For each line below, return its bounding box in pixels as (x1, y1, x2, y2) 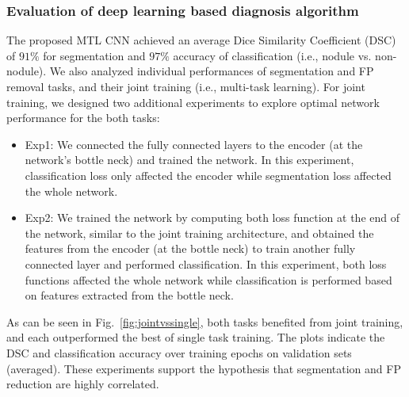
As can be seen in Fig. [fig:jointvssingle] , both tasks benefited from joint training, (6, 313, 403, 330)
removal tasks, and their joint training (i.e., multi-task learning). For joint (6, 78, 365, 94)
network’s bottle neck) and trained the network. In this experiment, (25, 151, 354, 168)
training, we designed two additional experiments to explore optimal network (6, 94, 380, 110)
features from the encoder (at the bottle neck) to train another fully (25, 240, 356, 257)
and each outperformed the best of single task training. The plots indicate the (6, 329, 385, 345)
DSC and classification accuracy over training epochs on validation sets (6, 344, 352, 361)
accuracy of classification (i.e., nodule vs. (173, 47, 372, 63)
